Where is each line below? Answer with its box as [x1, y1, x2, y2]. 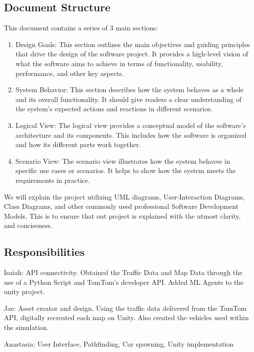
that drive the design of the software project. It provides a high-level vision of [15, 49, 249, 59]
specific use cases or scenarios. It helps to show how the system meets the [15, 165, 236, 176]
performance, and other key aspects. [15, 68, 124, 78]
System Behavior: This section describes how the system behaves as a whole [15, 84, 244, 95]
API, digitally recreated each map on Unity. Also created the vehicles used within [4, 312, 249, 323]
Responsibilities [4, 244, 85, 259]
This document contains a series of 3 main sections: [4, 23, 158, 33]
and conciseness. [4, 220, 52, 230]
